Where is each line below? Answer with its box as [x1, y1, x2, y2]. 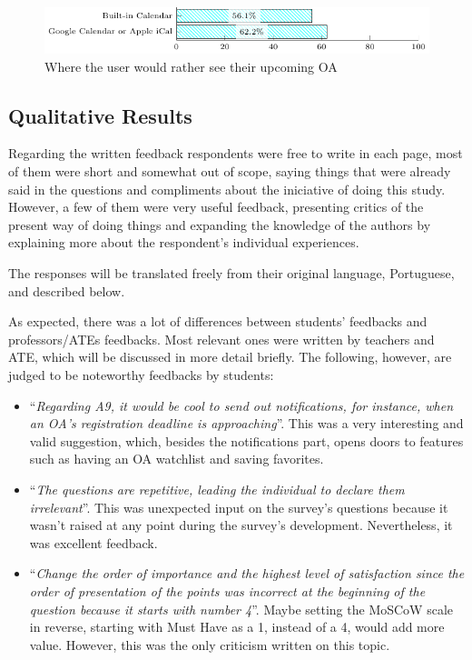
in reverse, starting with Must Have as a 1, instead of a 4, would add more [29, 617, 445, 636]
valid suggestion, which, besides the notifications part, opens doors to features [29, 431, 464, 450]
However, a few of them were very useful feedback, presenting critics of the [8, 197, 424, 216]
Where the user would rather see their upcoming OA [44, 56, 338, 75]
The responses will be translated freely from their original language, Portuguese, [8, 264, 455, 283]
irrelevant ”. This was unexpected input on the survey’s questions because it [29, 497, 448, 516]
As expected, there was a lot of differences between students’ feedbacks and [8, 312, 428, 331]
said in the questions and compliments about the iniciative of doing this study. [8, 179, 446, 198]
